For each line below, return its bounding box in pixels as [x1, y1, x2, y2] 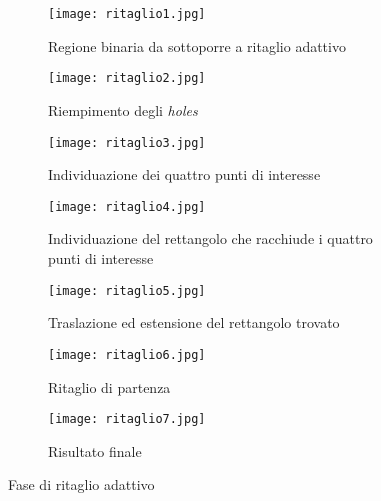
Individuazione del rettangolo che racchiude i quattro [48, 228, 373, 249]
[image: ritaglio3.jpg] [48, 135, 206, 150]
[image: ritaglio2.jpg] [48, 71, 206, 86]
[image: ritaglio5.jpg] [48, 283, 206, 298]
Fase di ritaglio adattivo [8, 474, 155, 495]
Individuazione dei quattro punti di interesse [48, 164, 321, 185]
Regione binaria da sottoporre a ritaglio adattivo [48, 35, 346, 56]
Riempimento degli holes [48, 99, 198, 120]
